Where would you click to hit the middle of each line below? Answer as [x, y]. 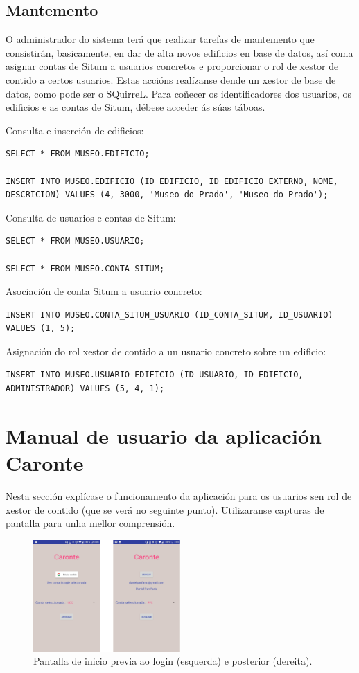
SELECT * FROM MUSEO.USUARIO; [75, 241]
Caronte [45, 463]
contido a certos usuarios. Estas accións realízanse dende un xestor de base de [171, 79]
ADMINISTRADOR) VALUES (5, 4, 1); [85, 389]
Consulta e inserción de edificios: [75, 130]
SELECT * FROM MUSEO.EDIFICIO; [78, 154]
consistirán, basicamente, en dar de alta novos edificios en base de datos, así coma [179, 52]
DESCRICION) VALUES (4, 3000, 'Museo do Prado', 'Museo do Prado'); [167, 195]
